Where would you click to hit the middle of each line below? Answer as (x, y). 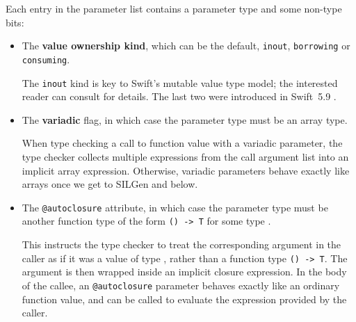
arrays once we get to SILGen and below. (110, 184)
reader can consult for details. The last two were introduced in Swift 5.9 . (179, 96)
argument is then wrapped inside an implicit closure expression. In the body (184, 272)
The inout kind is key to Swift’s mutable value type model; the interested (180, 82)
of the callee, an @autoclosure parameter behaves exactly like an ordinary (181, 285)
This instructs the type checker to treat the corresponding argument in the (181, 244)
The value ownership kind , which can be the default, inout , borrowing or (186, 46)
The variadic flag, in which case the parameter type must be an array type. (185, 119)
